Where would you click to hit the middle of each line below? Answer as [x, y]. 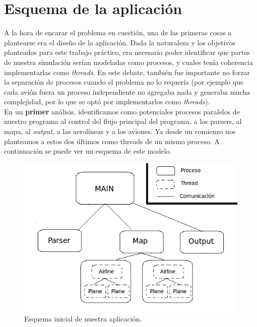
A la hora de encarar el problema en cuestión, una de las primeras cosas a [118, 32]
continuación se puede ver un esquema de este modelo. [88, 151]
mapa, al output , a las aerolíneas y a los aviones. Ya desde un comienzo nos [120, 131]
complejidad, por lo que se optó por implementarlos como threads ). [107, 102]
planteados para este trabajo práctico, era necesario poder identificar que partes [127, 52]
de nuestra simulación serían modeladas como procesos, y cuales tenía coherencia [128, 62]
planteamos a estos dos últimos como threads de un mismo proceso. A [112, 141]
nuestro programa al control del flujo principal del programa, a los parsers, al [123, 121]
